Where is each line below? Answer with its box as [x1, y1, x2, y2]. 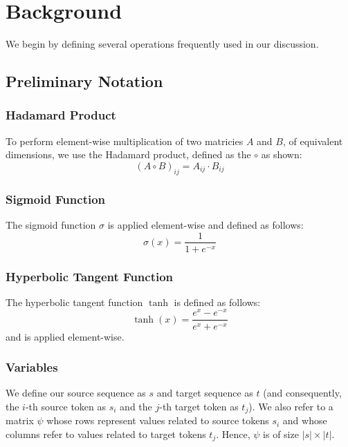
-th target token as [159, 399, 239, 413]
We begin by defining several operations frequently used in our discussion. [6, 37, 319, 51]
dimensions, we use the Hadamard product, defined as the [6, 147, 251, 162]
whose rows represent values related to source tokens [46, 413, 269, 428]
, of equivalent [282, 133, 343, 148]
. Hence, [216, 426, 250, 441]
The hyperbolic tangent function [6, 294, 143, 309]
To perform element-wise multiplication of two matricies [6, 133, 244, 148]
